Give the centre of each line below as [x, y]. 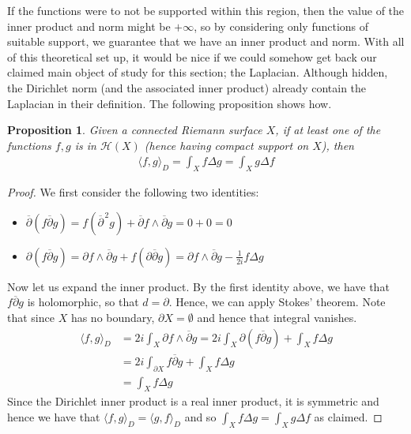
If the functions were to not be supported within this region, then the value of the [206, 10]
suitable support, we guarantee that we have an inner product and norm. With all [206, 41]
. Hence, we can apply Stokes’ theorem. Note [277, 302]
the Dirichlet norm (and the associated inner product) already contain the [187, 87]
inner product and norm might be [89, 26]
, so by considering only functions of [281, 26]
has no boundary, [113, 317]
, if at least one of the [328, 130]
